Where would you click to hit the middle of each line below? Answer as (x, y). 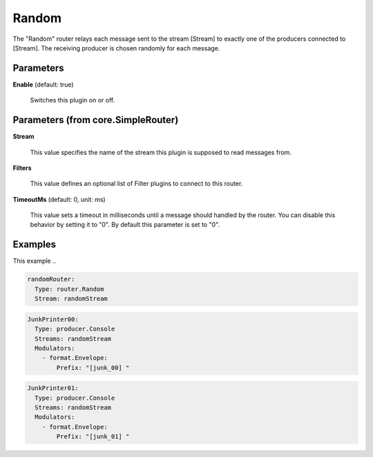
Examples (35, 244)
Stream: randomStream (71, 299)
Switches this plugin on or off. (73, 100)
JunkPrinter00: (53, 319)
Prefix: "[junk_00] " (93, 367)
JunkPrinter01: (53, 388)
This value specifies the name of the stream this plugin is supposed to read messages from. (161, 152)
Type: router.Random (69, 289)
